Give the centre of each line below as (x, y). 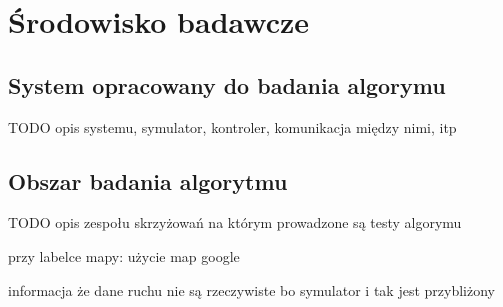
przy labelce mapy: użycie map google (124, 255)
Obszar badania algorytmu (148, 180)
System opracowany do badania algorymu (227, 84)
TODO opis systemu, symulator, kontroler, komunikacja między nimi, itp (232, 126)
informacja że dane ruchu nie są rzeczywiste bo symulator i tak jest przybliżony (251, 289)
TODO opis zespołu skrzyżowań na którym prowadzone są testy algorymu (235, 222)
